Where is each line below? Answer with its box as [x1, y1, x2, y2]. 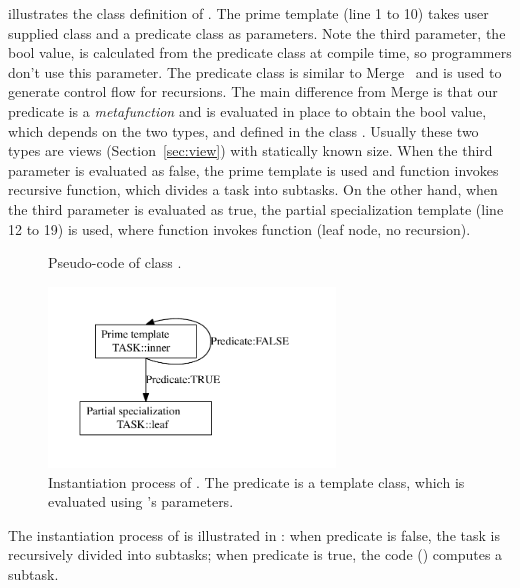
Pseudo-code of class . [48, 252, 182, 273]
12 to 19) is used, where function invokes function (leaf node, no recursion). [8, 218, 471, 239]
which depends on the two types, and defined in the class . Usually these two [8, 120, 479, 141]
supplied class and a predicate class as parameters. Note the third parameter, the [8, 22, 506, 43]
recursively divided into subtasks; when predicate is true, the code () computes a [8, 544, 503, 565]
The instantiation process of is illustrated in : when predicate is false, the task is [8, 524, 500, 545]
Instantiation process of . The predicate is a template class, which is [48, 471, 465, 492]
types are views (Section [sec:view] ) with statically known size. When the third [8, 140, 493, 161]
